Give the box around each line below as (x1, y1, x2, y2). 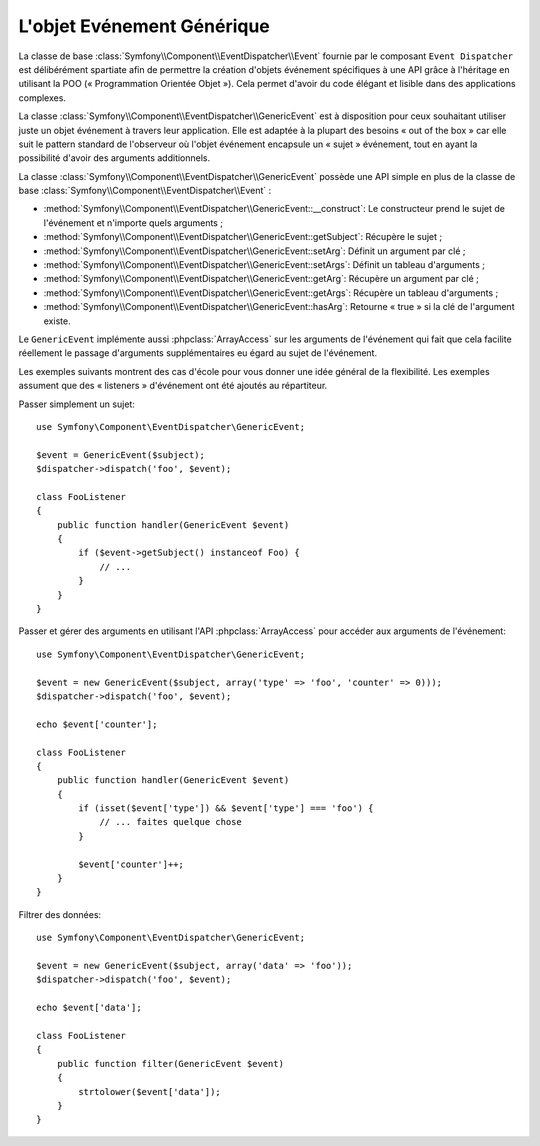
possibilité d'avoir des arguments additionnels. (18, 152, 211, 164)
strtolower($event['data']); (78, 1086, 222, 1097)
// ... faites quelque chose (99, 816, 242, 828)
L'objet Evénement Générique (18, 15, 270, 37)
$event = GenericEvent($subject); (36, 449, 205, 460)
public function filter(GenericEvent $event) (56, 1058, 285, 1069)
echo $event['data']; (36, 1002, 142, 1014)
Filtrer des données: (18, 908, 102, 920)
